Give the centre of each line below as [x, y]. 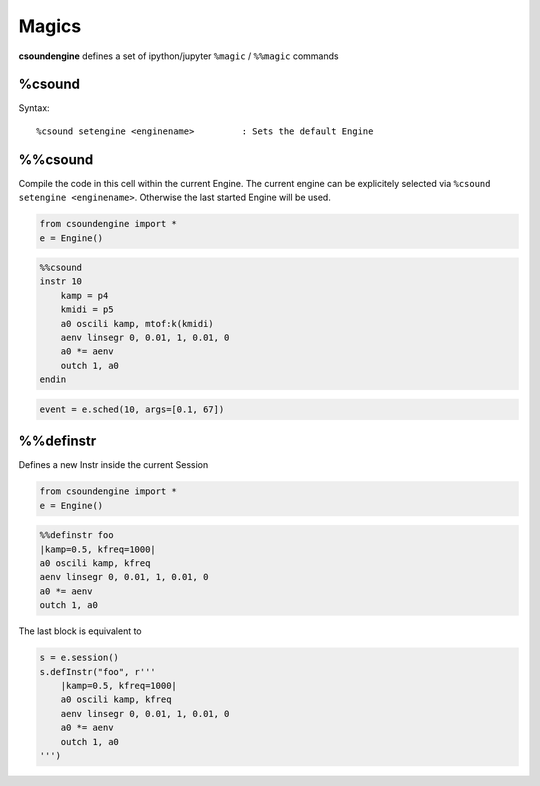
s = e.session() [79, 658]
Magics [50, 26]
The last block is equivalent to [80, 631]
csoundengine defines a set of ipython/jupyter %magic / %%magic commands [178, 56]
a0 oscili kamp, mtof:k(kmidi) [137, 323]
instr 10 [61, 281]
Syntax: [34, 108]
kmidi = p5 [87, 309]
